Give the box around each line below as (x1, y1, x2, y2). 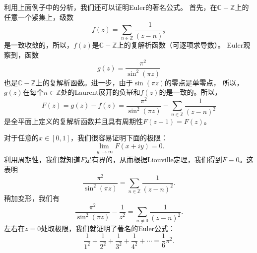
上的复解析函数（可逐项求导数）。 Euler (117, 39, 244, 50)
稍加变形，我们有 (4, 193, 60, 203)
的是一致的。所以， (159, 87, 222, 97)
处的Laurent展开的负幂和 (61, 87, 140, 97)
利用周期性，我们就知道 (4, 154, 80, 165)
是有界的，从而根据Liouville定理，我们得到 (85, 154, 222, 165)
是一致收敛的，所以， (4, 39, 73, 50)
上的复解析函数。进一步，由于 (35, 77, 133, 87)
